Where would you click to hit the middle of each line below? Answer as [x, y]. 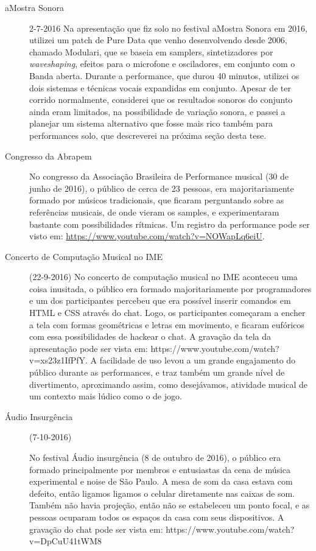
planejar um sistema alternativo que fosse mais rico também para [151, 123]
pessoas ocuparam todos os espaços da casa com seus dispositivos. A [157, 517]
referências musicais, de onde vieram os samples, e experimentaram [154, 212]
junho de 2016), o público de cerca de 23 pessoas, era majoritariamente [162, 188]
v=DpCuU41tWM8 [65, 541]
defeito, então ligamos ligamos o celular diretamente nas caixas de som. [162, 493]
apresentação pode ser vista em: [89, 348]
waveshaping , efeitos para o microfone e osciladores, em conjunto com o [162, 64]
